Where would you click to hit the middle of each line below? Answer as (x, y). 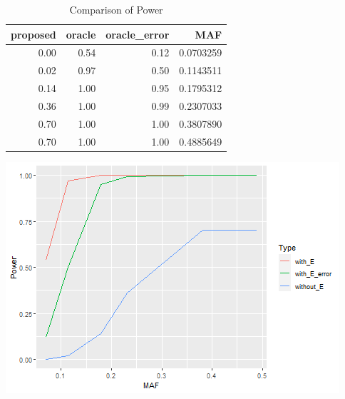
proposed (34, 34)
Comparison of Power (116, 9)
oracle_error (138, 34)
